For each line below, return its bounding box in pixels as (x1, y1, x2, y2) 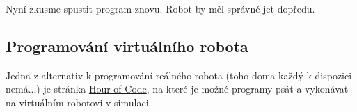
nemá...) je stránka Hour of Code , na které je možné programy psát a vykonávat (6, 81, 349, 96)
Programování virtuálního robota (6, 35, 248, 56)
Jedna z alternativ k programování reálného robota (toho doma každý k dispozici (6, 67, 352, 82)
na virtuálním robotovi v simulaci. (6, 95, 152, 109)
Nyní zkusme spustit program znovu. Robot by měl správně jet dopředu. (6, 1, 315, 15)
